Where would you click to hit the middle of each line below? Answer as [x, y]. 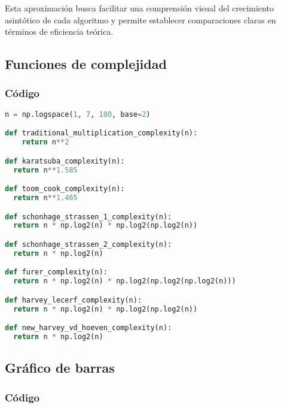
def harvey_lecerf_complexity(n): [74, 300]
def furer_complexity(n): [56, 272]
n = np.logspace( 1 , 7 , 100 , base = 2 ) [78, 114]
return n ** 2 [45, 142]
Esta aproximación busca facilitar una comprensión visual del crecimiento [139, 8]
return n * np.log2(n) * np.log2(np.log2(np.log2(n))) [125, 281]
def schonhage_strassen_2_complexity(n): [88, 244]
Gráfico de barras [60, 368]
